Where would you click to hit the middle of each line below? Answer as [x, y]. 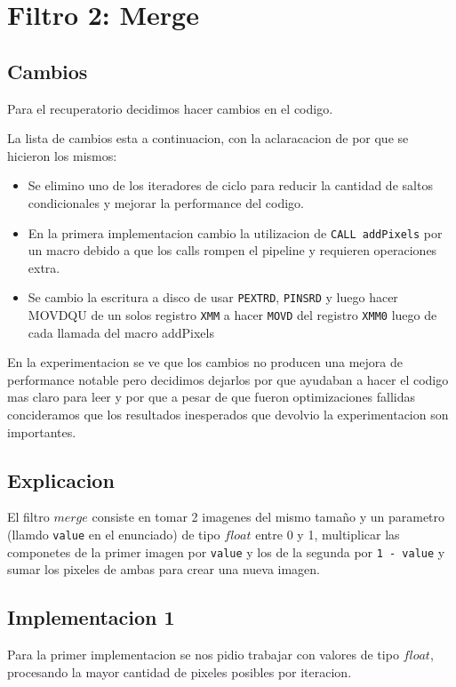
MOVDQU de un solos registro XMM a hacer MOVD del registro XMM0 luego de [232, 315]
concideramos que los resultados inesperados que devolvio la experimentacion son [228, 415]
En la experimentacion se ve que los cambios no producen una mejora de [205, 362]
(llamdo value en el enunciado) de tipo [114, 535]
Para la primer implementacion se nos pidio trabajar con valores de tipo [203, 655]
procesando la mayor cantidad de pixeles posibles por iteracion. [180, 671]
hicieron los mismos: [62, 155]
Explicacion [61, 479]
